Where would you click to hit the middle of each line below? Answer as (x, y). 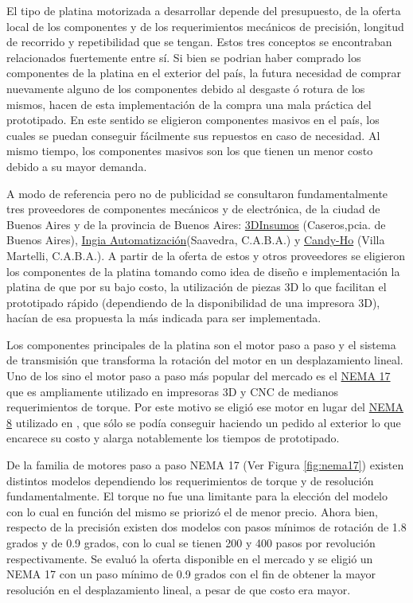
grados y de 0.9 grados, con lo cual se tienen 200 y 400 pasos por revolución (191, 543)
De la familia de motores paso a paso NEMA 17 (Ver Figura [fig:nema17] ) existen (205, 465)
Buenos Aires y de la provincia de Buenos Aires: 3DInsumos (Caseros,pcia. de (196, 224)
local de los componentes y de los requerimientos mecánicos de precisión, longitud (205, 26)
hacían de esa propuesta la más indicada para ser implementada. (164, 318)
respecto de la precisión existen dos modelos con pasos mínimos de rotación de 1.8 (206, 527)
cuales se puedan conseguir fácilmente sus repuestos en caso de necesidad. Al (193, 135)
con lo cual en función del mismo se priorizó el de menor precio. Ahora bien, (192, 511)
